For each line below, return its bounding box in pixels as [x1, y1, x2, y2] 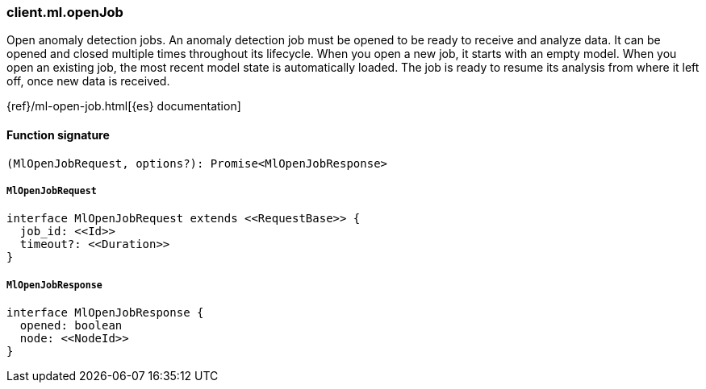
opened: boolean [19, 319, 123, 333]
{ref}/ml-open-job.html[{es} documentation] [6, 99, 241, 114]
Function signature [6, 127, 110, 142]
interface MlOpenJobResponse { [6, 306, 204, 320]
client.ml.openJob [6, 4, 123, 20]
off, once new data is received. [6, 74, 170, 89]
